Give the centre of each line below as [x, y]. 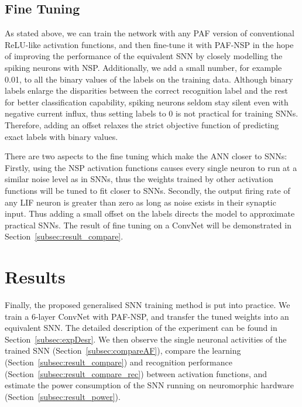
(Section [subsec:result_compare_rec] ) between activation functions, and [136, 373]
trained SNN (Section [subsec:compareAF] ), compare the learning [123, 350]
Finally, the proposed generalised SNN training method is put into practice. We [147, 305]
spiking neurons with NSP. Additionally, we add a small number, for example [143, 67]
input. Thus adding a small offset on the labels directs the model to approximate [150, 213]
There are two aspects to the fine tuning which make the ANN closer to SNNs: [146, 156]
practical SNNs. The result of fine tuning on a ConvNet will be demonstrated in [148, 225]
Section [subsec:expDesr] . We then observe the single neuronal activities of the [146, 339]
